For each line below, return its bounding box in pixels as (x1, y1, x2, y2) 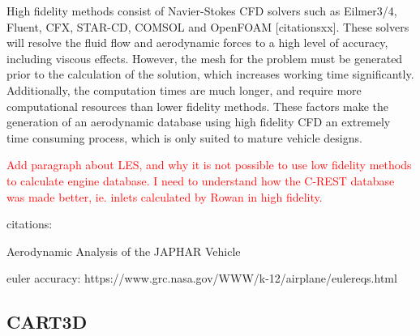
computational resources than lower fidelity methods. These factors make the (6, 97, 389, 114)
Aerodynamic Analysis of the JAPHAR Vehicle (6, 242, 241, 259)
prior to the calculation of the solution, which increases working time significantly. (6, 66, 414, 83)
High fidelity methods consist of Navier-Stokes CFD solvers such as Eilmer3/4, (6, 2, 397, 19)
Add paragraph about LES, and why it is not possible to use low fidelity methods (6, 156, 412, 173)
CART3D (6, 309, 88, 334)
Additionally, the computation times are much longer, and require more (6, 81, 362, 98)
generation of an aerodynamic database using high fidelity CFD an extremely (6, 113, 391, 130)
